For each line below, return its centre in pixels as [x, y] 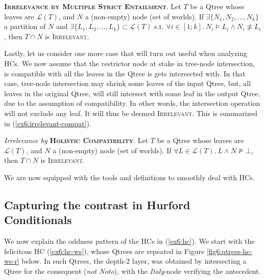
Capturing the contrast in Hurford [97, 204]
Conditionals [38, 220]
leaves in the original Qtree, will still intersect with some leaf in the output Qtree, [132, 93]
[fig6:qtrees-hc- [230, 251]
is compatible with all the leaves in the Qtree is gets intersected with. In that [125, 73]
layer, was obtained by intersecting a [189, 261]
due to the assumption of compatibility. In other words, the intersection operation [132, 103]
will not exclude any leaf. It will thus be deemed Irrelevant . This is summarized [131, 113]
